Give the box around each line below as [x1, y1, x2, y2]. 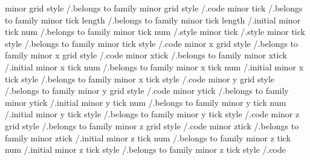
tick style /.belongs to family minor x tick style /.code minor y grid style [5, 72, 275, 85]
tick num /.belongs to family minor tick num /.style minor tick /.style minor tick [5, 25, 305, 38]
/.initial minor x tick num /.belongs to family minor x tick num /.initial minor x [5, 60, 304, 73]
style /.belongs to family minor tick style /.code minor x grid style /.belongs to [5, 37, 299, 49]
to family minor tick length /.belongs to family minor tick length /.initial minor [5, 13, 301, 26]
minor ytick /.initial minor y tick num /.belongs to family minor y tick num [5, 96, 286, 108]
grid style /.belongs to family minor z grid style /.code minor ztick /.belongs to [5, 119, 299, 132]
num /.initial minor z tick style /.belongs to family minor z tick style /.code [5, 143, 286, 156]
